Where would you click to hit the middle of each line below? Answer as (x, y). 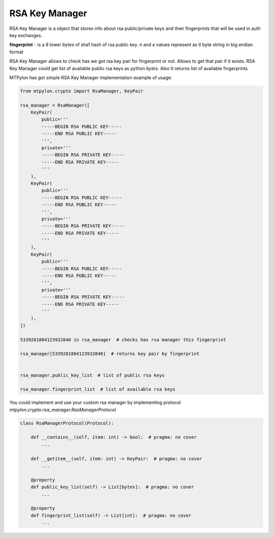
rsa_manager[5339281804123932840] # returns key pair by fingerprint (110, 354)
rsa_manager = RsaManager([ (55, 105)
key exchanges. (26, 35)
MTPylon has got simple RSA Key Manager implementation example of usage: (91, 77)
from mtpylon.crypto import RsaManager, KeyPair (82, 91)
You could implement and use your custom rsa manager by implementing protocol (95, 402)
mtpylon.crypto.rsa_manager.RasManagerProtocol (63, 410)
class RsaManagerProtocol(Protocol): (67, 423)
